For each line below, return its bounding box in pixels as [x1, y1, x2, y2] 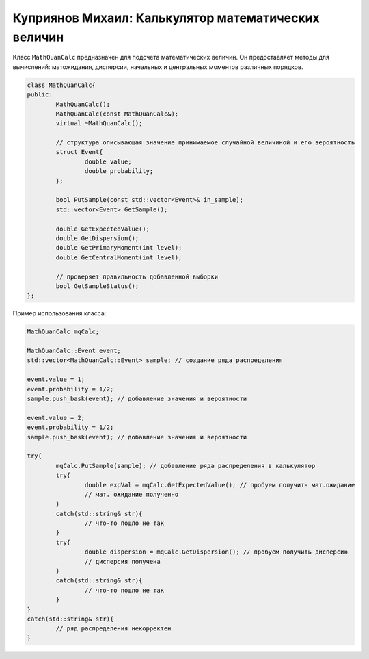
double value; [84, 157, 133, 166]
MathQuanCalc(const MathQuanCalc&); [55, 109, 179, 118]
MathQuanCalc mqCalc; [27, 328, 100, 335]
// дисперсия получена [84, 558, 161, 565]
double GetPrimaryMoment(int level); [55, 244, 182, 252]
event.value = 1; [27, 376, 85, 383]
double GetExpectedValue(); [55, 224, 150, 233]
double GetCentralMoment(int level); [55, 253, 182, 261]
